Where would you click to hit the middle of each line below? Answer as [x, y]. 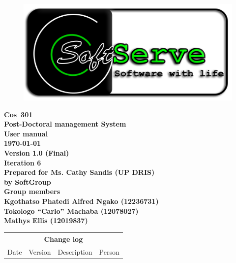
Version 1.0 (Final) [37, 152]
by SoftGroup [28, 181]
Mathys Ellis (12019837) [46, 220]
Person [109, 252]
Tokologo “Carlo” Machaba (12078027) [71, 211]
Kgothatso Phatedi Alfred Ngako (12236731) [81, 201]
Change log [63, 239]
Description [75, 252]
